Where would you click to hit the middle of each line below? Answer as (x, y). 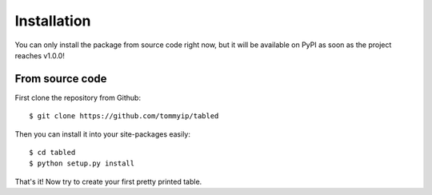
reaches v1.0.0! (40, 55)
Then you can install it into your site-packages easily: (103, 134)
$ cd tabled (52, 153)
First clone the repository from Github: (78, 97)
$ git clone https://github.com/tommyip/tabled (124, 116)
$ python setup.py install (82, 163)
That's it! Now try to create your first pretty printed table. (108, 181)
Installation (53, 21)
